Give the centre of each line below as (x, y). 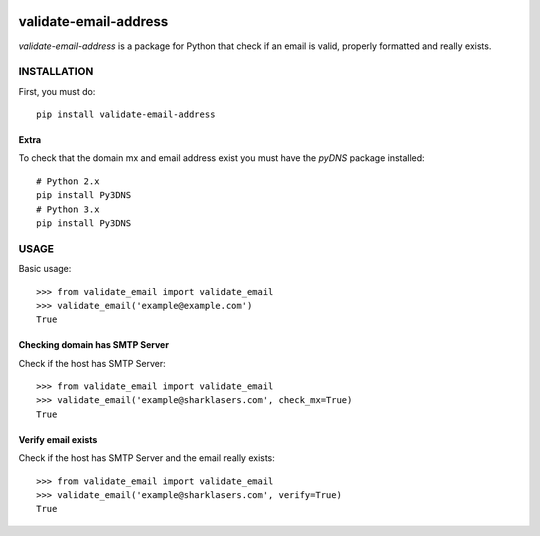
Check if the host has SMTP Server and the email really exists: (146, 458)
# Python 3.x (68, 209)
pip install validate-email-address (126, 114)
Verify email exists (58, 439)
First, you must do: (57, 91)
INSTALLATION (56, 72)
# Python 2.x (68, 181)
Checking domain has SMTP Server (94, 345)
